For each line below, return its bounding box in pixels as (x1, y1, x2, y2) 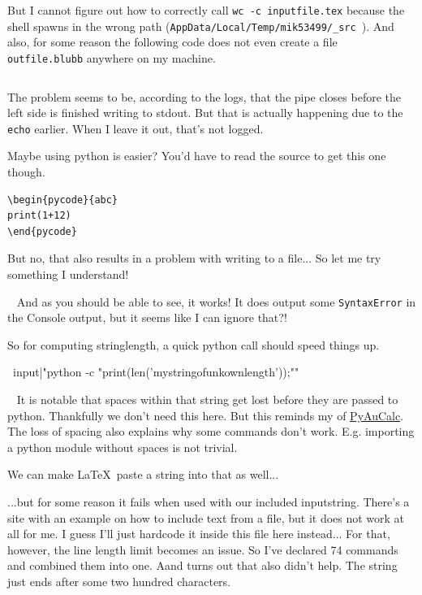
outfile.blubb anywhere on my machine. (7, 49, 216, 66)
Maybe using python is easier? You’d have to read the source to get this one (7, 147, 386, 164)
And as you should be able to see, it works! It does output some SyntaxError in (16, 293, 416, 310)
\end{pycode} (7, 225, 77, 237)
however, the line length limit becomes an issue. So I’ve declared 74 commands (7, 541, 398, 558)
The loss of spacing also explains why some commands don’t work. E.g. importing (7, 423, 415, 440)
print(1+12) (7, 210, 71, 222)
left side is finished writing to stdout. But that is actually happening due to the (7, 104, 403, 121)
